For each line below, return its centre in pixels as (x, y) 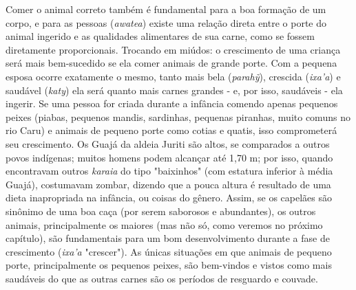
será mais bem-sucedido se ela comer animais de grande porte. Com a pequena (171, 63)
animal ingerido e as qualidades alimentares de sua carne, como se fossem (160, 36)
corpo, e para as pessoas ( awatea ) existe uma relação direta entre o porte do (166, 22)
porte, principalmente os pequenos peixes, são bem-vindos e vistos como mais (169, 265)
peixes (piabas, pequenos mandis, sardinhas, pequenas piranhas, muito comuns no (178, 116)
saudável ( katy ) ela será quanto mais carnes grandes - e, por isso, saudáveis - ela (174, 90)
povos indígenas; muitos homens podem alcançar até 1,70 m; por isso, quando (169, 157)
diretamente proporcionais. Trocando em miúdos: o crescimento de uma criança (173, 49)
